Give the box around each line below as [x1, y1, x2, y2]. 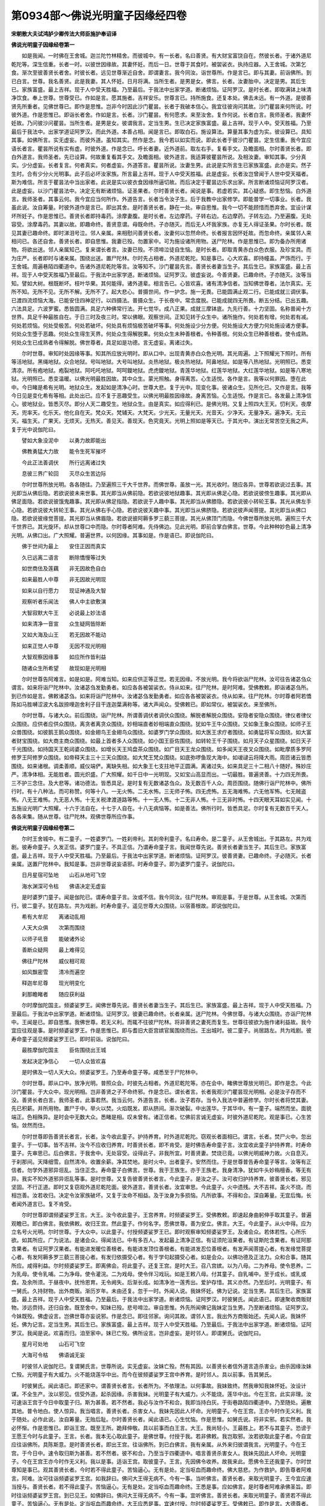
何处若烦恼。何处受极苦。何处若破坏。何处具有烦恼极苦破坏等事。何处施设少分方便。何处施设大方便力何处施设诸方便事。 [11, 322, 312, 329]
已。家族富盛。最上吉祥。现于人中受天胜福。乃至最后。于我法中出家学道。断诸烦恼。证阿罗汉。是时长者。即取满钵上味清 [11, 86, 312, 93]
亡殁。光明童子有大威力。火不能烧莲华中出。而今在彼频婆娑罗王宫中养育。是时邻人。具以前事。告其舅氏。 [11, 1371, 275, 1378]
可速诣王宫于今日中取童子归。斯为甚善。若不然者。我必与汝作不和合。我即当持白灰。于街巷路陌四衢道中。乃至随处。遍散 [11, 1399, 312, 1406]
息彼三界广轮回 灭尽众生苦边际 [21, 470, 107, 477]
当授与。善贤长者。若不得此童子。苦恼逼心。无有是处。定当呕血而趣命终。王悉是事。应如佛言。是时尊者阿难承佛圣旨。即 [11, 1483, 312, 1490]
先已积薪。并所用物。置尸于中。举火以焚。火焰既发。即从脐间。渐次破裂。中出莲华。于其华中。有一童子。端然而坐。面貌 [11, 1105, 312, 1112]
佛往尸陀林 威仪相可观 [21, 957, 85, 964]
